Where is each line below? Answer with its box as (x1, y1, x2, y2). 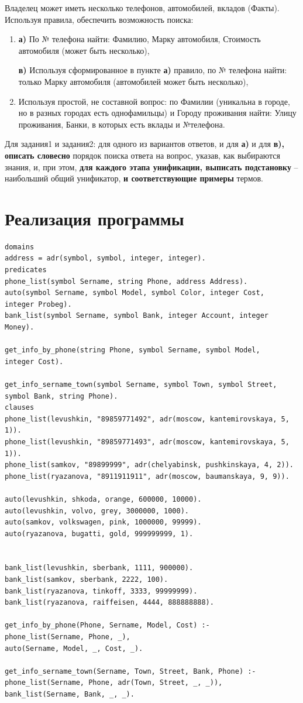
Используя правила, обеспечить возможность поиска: (5, 13, 194, 25)
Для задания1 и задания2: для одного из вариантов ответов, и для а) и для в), (5, 138, 284, 150)
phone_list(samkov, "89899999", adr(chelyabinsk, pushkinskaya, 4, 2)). (5, 461, 294, 469)
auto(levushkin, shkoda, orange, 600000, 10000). (5, 495, 202, 503)
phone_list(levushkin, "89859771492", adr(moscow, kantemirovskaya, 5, (5, 414, 290, 423)
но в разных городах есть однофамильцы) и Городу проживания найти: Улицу (18, 107, 297, 119)
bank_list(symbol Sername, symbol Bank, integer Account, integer (5, 311, 269, 320)
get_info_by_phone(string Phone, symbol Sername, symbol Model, (5, 346, 260, 355)
